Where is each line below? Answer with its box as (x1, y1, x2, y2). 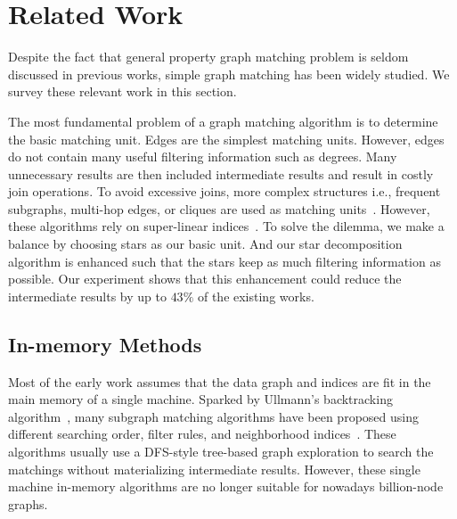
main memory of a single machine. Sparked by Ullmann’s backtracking (8, 390, 393, 408)
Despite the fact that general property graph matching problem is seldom (8, 47, 409, 66)
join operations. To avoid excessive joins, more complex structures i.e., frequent (8, 182, 441, 201)
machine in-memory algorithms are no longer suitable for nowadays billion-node (8, 477, 444, 496)
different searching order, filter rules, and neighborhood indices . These (8, 424, 396, 443)
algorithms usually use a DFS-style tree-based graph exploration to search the (8, 442, 434, 461)
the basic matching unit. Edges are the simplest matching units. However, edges (8, 129, 445, 148)
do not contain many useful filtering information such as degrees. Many (8, 147, 397, 166)
